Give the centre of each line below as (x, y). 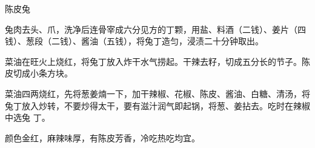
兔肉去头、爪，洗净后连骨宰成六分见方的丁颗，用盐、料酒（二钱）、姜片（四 (155, 29)
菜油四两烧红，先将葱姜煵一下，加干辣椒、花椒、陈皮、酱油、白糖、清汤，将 (157, 93)
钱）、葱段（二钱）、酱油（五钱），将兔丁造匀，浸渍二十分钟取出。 (134, 41)
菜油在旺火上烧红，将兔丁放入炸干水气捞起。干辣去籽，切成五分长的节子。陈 (157, 61)
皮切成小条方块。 (39, 73)
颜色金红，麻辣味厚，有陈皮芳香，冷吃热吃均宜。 (102, 137)
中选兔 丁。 (28, 117)
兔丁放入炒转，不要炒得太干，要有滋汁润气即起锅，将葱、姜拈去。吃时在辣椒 (157, 105)
